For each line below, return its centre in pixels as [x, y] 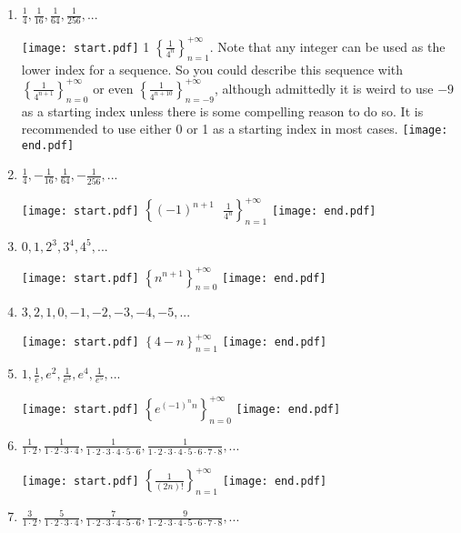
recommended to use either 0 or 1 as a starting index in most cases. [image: [235, 129]
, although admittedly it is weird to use [324, 88]
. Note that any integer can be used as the [327, 46]
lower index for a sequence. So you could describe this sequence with [212, 69]
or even [113, 88]
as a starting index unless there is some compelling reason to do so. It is [222, 111]
